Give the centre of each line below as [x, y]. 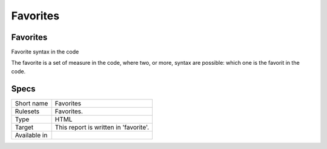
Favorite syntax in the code [45, 52]
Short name [31, 103]
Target [24, 127]
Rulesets [27, 111]
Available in [31, 135]
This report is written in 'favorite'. [102, 127]
